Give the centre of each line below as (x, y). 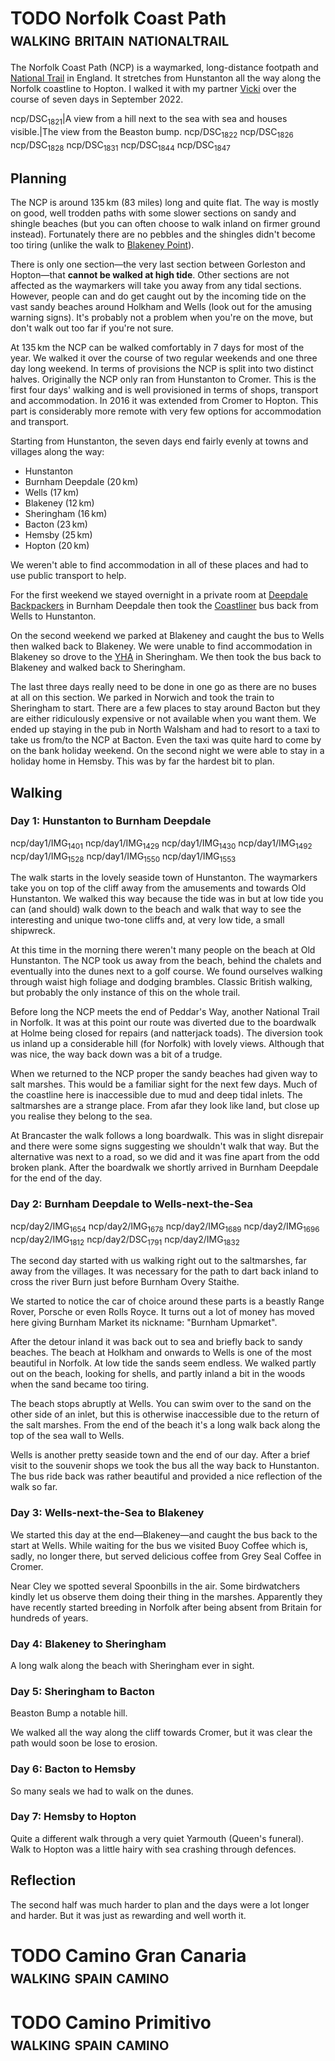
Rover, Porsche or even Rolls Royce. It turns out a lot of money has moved (162, 1312)
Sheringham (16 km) (66, 514)
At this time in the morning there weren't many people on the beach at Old (163, 950)
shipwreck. (33, 931)
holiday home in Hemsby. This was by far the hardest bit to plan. (142, 761)
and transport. (40, 422)
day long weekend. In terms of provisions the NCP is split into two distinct (162, 369)
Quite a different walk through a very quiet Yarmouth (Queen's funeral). (157, 1838)
